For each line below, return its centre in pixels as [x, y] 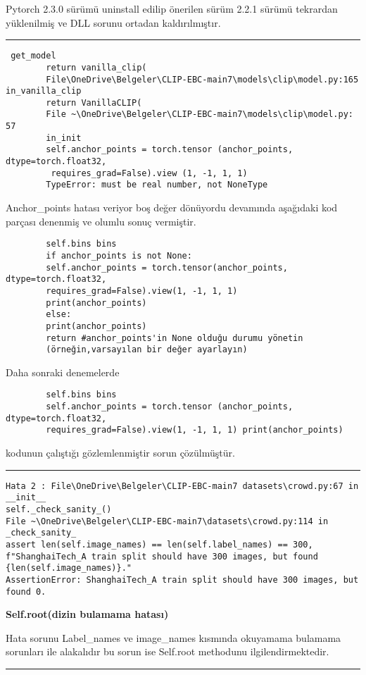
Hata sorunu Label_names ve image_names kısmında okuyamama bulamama [173, 637]
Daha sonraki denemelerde [63, 372]
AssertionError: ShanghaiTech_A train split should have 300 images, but [182, 580]
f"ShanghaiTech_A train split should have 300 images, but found [162, 556]
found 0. [26, 592]
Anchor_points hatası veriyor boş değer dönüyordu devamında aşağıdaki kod [172, 208]
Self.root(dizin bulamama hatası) [87, 614]
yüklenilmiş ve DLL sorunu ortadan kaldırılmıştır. [113, 22]
